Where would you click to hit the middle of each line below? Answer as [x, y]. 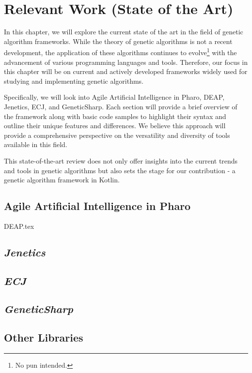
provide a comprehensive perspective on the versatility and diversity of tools [117, 135]
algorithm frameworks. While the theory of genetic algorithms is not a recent [118, 41]
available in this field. [36, 144]
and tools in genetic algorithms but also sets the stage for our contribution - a [120, 170]
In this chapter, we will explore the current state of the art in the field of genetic [124, 32]
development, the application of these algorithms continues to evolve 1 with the [120, 52]
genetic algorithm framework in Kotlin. [62, 180]
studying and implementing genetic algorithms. [74, 81]
